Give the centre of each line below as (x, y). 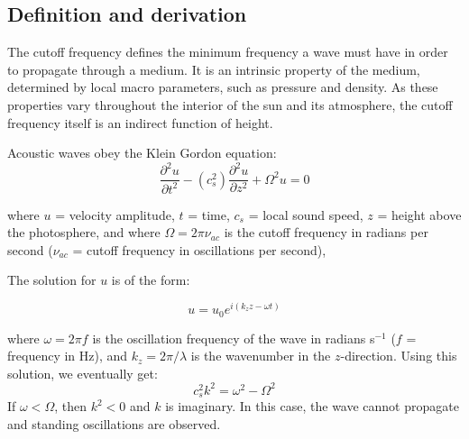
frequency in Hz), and (68, 356)
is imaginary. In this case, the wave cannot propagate (312, 406)
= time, (209, 214)
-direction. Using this (399, 356)
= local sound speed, (306, 214)
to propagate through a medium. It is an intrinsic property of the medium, (214, 69)
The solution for (52, 280)
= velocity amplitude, (115, 214)
